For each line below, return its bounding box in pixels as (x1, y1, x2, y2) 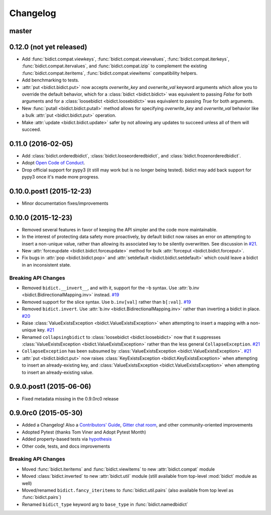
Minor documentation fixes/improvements (22, 200, 109, 206)
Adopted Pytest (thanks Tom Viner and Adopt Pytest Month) (22, 429, 147, 435)
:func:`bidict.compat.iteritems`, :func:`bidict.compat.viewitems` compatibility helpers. (22, 70, 198, 76)
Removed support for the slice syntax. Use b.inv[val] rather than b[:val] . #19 (22, 299, 191, 305)
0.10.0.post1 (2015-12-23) (9, 187, 92, 196)
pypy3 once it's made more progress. (22, 174, 100, 180)
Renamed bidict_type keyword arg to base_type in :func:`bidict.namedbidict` (22, 501, 188, 507)
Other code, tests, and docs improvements (22, 443, 110, 449)
